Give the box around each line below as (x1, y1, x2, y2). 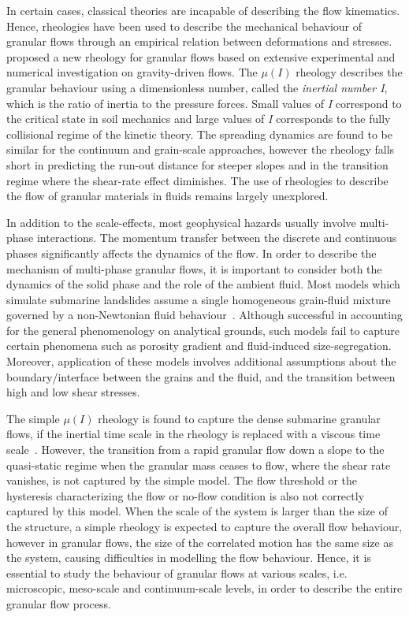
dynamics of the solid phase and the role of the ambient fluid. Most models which (6, 276, 400, 292)
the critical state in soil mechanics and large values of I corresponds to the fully (6, 110, 391, 127)
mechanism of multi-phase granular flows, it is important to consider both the (6, 260, 382, 277)
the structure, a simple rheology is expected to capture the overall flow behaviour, (6, 519, 403, 534)
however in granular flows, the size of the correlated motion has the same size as (6, 533, 393, 550)
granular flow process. (6, 595, 111, 611)
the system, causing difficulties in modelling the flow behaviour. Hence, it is (6, 549, 371, 566)
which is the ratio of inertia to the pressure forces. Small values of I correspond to (6, 95, 402, 111)
